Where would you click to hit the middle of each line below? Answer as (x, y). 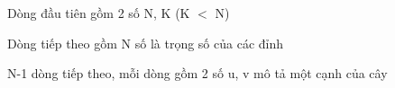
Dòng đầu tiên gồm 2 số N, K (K (99, 13)
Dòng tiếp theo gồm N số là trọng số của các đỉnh (146, 43)
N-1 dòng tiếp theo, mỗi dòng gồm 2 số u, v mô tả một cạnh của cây (197, 73)
